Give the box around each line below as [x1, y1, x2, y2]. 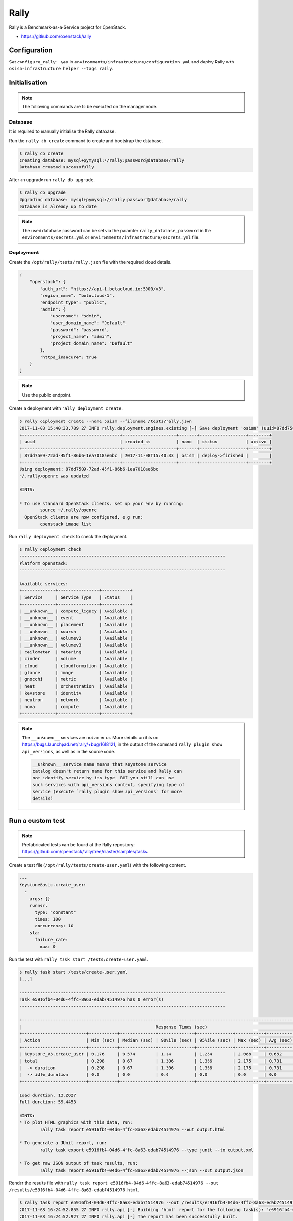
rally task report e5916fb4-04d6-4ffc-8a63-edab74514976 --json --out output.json [40, 1167, 244, 1173]
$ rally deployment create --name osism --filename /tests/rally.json [19, 419, 192, 424]
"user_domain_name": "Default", [50, 320, 128, 326]
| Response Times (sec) [19, 1024, 208, 1030]
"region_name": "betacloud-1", [40, 293, 115, 298]
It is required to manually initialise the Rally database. [9, 128, 116, 134]
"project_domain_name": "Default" [50, 340, 133, 346]
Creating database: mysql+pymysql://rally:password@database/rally [19, 157, 185, 163]
